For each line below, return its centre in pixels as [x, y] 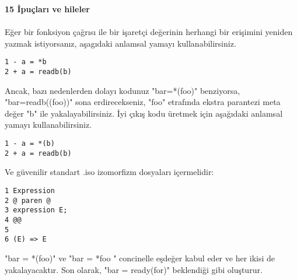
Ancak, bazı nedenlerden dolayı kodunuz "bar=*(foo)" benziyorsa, [123, 90]
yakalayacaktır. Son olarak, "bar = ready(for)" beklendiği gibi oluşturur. [134, 269]
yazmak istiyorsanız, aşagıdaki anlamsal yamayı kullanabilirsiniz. [120, 43]
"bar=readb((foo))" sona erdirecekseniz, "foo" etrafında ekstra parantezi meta [143, 102]
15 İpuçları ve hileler [47, 9]
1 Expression [30, 190]
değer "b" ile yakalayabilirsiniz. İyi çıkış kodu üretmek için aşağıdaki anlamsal [144, 113]
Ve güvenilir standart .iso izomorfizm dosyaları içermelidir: [109, 172]
